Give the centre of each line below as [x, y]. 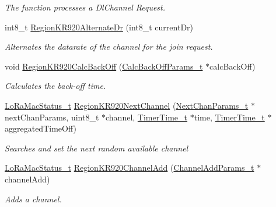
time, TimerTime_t [229, 117]
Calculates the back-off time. [55, 86]
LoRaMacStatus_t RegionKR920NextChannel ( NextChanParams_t [127, 105]
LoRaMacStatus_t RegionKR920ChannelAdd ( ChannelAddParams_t [130, 168]
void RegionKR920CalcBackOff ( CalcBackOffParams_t [104, 66]
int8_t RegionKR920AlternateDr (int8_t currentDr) [99, 27]
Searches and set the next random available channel [97, 148]
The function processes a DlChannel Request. [85, 7]
